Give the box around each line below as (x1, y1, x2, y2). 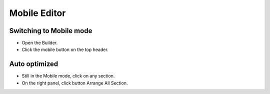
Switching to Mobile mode (9, 26, 92, 35)
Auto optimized (9, 60, 58, 68)
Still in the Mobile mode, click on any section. (21, 73, 115, 79)
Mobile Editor (9, 7, 66, 18)
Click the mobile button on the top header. (21, 46, 108, 52)
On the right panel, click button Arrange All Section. (21, 80, 128, 86)
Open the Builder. (21, 40, 57, 46)
